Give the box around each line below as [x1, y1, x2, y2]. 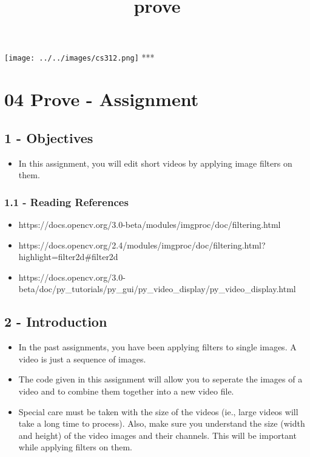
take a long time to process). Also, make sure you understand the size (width [18, 417, 305, 430]
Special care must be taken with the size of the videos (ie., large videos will [18, 405, 298, 418]
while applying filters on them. [18, 441, 132, 453]
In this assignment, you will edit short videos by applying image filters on [18, 156, 292, 169]
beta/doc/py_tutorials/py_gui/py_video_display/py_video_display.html [18, 282, 296, 295]
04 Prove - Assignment [4, 87, 199, 112]
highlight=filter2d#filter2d [18, 250, 118, 263]
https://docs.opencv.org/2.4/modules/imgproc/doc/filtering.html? [18, 238, 266, 251]
